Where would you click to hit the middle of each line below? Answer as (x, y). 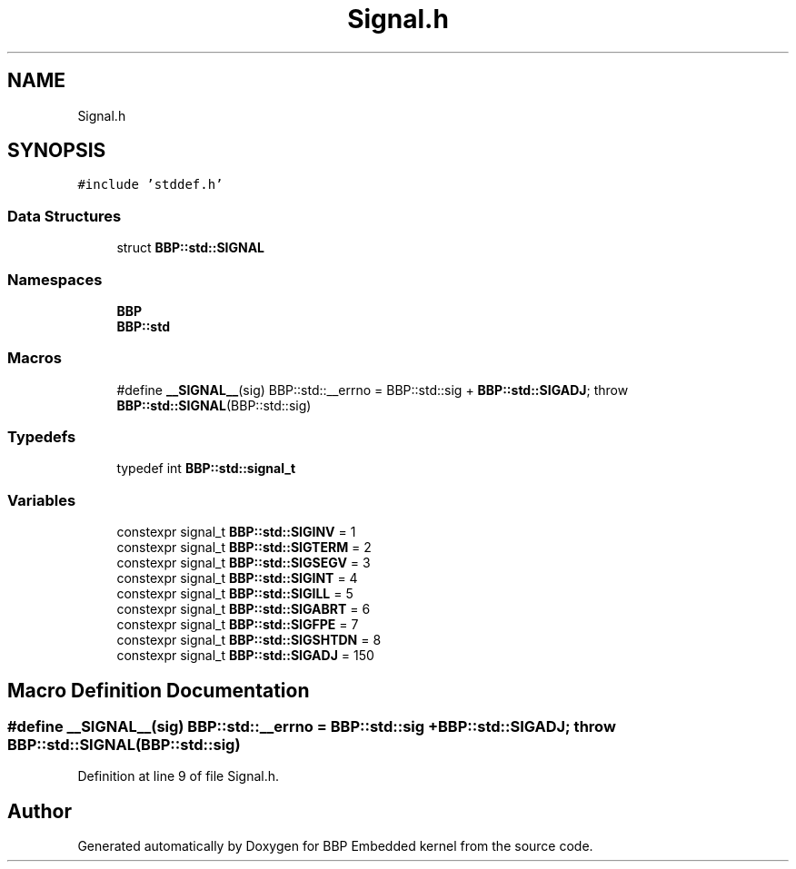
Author (40, 811)
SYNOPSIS (57, 151)
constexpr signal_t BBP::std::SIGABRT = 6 (244, 609)
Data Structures (65, 216)
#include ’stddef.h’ (150, 185)
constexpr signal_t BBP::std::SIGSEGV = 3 (244, 563)
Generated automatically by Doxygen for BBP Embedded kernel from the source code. (335, 846)
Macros (35, 358)
